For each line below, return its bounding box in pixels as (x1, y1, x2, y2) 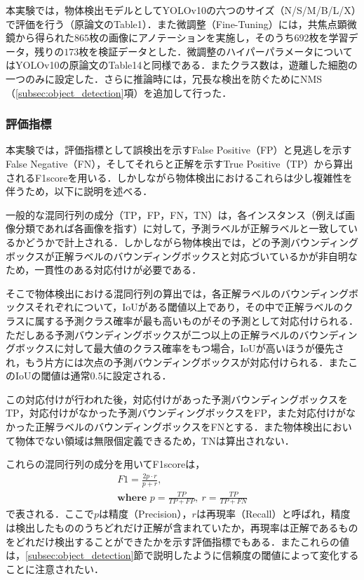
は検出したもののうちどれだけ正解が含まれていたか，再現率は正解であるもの (6, 520, 358, 534)
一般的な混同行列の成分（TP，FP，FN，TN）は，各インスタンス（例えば (6, 207, 346, 222)
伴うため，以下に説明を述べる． (6, 184, 153, 198)
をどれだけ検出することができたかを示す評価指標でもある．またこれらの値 (6, 534, 349, 548)
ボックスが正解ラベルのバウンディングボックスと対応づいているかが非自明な (6, 248, 358, 263)
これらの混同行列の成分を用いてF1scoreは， (6, 457, 205, 471)
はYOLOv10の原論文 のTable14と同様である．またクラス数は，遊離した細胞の (6, 58, 358, 72)
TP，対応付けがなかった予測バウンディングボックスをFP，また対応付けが (6, 405, 346, 420)
